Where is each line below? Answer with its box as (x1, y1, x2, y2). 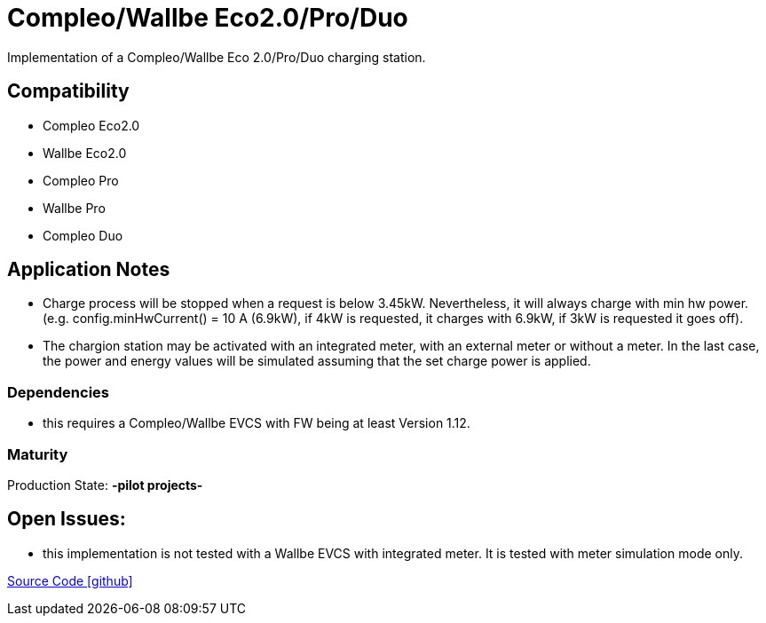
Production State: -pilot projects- (7, 477, 203, 493)
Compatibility (7, 80, 130, 103)
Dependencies (7, 382, 110, 401)
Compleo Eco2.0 (43, 117, 140, 133)
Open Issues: (7, 508, 126, 531)
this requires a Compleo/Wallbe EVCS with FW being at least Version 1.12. (43, 415, 470, 431)
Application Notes (7, 258, 170, 281)
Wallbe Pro (43, 200, 106, 216)
